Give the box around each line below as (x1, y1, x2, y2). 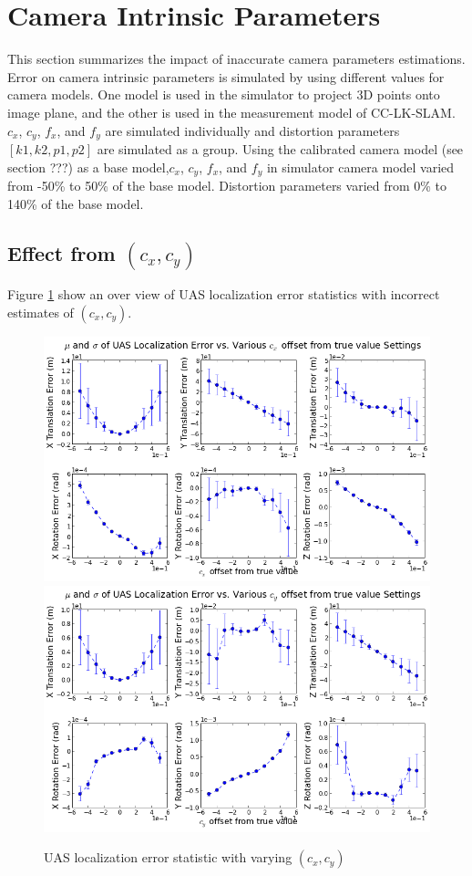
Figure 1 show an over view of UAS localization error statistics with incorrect (7, 285, 440, 304)
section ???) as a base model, (7, 157, 169, 176)
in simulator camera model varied (266, 157, 455, 176)
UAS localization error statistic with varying (44, 848, 292, 867)
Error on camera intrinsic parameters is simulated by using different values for (7, 67, 445, 86)
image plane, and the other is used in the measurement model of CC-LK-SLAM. (7, 102, 456, 121)
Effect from (7, 238, 116, 266)
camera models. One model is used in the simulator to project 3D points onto (7, 85, 440, 104)
